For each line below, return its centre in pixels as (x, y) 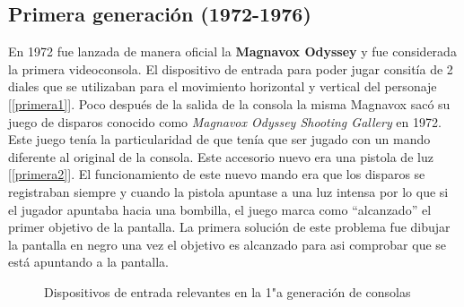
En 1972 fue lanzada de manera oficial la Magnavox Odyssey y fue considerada (232, 51)
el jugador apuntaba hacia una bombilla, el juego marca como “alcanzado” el (220, 209)
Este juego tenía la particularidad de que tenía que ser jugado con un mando (219, 139)
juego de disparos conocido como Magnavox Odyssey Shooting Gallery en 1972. (225, 121)
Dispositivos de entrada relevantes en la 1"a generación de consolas (228, 291)
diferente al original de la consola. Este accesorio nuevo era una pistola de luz (221, 156)
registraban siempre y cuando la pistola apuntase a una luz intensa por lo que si (228, 191)
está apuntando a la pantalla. (88, 262)
